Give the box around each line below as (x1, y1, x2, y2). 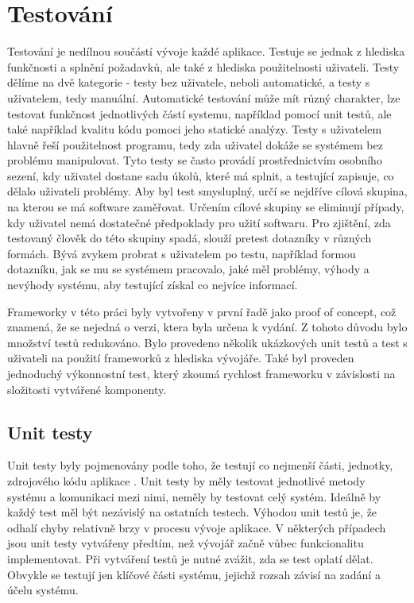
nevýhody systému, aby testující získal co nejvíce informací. (7, 276, 298, 293)
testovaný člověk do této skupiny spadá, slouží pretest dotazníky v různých (7, 230, 372, 246)
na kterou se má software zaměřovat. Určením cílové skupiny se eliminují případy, (7, 199, 404, 215)
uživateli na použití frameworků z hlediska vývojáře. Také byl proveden (7, 350, 354, 366)
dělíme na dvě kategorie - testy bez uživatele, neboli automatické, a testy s (7, 74, 370, 91)
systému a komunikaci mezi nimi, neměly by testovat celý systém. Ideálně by (7, 488, 381, 504)
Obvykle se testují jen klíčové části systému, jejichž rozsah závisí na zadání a (7, 566, 381, 582)
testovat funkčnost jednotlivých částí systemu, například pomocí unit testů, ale (7, 105, 392, 122)
